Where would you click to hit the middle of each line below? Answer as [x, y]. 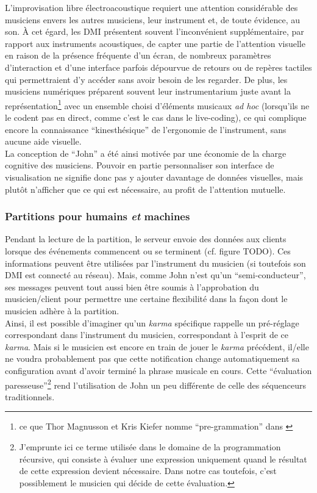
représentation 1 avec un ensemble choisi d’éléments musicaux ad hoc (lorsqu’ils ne [157, 104]
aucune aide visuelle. [43, 141]
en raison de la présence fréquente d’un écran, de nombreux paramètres [138, 55]
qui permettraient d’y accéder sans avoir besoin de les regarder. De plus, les [146, 79]
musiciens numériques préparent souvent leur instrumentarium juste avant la [148, 91]
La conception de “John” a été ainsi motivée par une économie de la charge [146, 153]
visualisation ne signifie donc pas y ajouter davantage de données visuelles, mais [154, 177]
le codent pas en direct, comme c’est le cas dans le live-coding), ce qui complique [156, 117]
